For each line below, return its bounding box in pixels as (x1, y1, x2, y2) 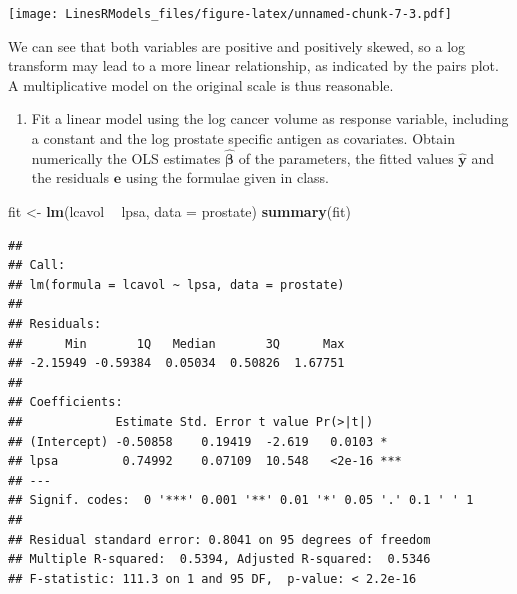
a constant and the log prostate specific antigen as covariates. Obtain (31, 128, 455, 149)
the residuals (31, 167, 109, 188)
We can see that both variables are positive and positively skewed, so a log (8, 35, 466, 56)
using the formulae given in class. (125, 167, 329, 188)
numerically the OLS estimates (31, 147, 221, 168)
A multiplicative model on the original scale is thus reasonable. (8, 74, 394, 95)
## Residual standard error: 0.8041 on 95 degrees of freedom (8, 532, 431, 547)
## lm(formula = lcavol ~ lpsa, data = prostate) (8, 277, 345, 292)
